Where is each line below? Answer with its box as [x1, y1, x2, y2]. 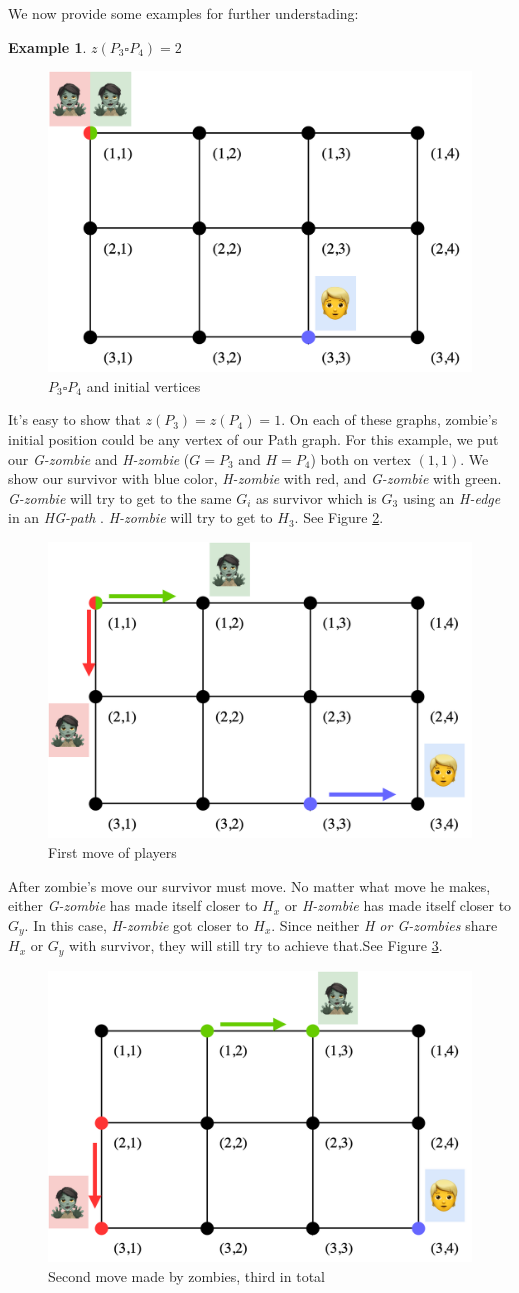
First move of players [48, 842, 177, 863]
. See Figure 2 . [294, 507, 384, 528]
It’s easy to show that [8, 409, 141, 430]
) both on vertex [310, 448, 411, 469]
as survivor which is [256, 487, 377, 508]
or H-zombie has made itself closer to [284, 895, 512, 916]
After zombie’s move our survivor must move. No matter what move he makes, [8, 875, 491, 896]
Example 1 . [8, 36, 87, 57]
